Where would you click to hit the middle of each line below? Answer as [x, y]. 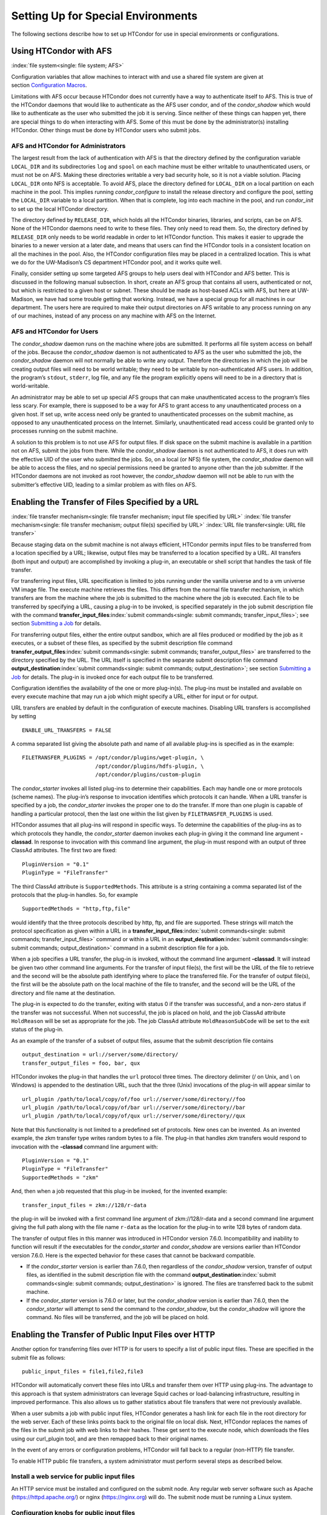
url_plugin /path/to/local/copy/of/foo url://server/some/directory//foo [134, 1099]
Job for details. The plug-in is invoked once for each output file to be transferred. [113, 677]
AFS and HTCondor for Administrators [68, 145]
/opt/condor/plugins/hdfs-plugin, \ [149, 766]
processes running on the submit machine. [64, 431]
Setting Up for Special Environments [104, 16]
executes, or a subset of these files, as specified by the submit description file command [122, 643]
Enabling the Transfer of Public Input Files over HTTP [113, 1335]
